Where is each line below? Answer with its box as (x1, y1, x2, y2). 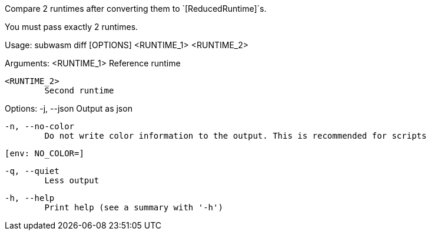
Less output (44, 176, 100, 185)
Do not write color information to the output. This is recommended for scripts (44, 131, 427, 140)
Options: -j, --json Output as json (5, 103, 132, 113)
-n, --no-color (5, 122, 75, 131)
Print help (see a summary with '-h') (44, 203, 223, 212)
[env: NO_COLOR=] (5, 149, 84, 158)
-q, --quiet (5, 166, 59, 176)
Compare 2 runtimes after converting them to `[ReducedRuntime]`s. (5, 4, 267, 14)
